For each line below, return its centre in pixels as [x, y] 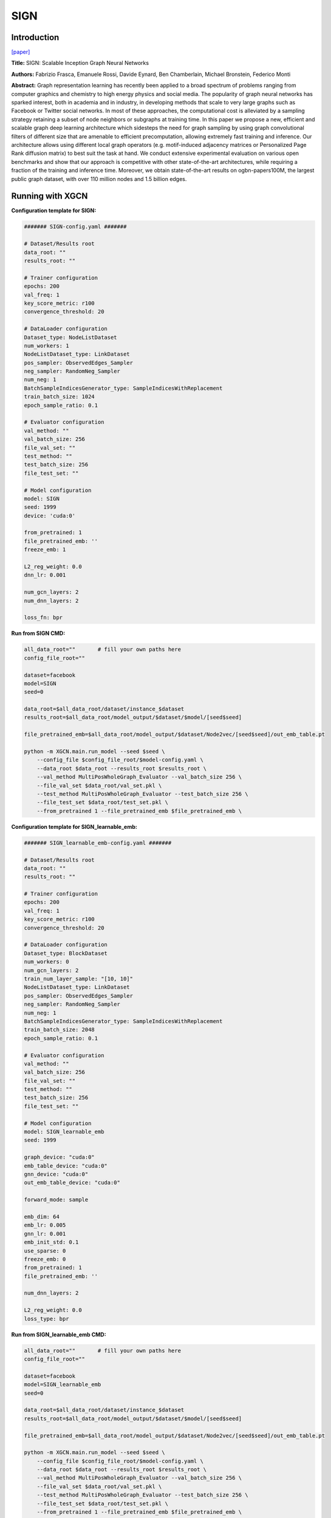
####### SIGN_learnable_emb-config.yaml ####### [98, 843]
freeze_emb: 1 [45, 550]
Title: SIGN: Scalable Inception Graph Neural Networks [80, 63]
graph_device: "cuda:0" [60, 1157]
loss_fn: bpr [43, 618]
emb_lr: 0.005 [45, 1225]
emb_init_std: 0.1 [51, 1242]
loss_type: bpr [46, 1319]
